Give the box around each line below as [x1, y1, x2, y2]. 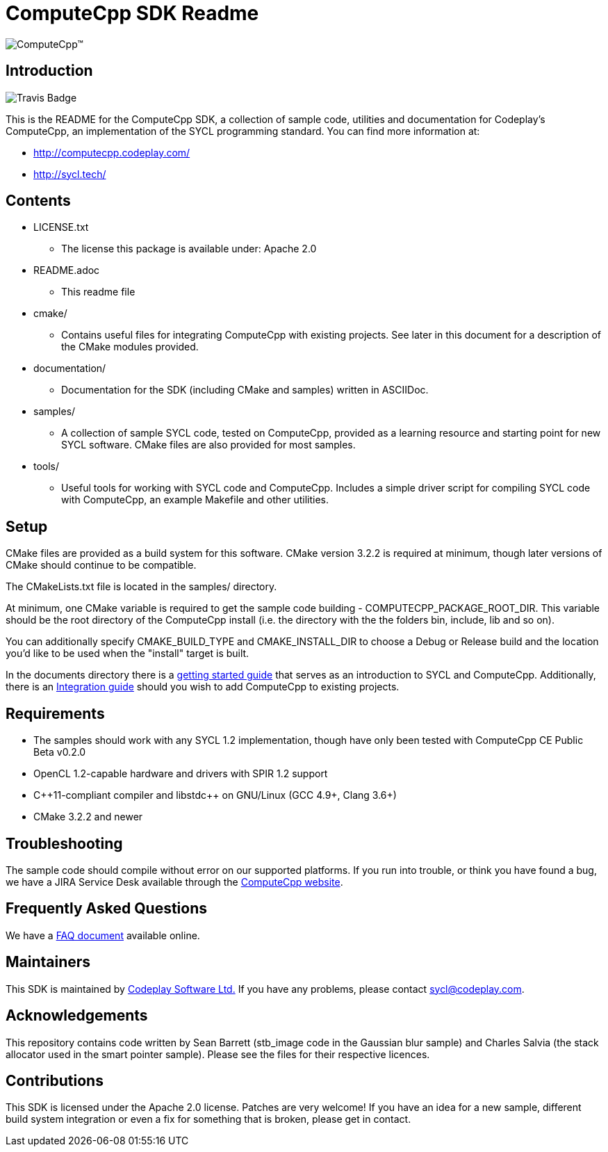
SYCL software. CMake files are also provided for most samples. [61, 439, 356, 451]
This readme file [61, 286, 135, 298]
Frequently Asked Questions [6, 900, 208, 918]
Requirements [6, 704, 105, 722]
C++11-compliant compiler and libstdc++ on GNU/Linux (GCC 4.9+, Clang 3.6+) [33, 789, 397, 802]
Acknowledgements [6, 1007, 148, 1025]
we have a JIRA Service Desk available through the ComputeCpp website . [6, 875, 343, 888]
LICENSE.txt [33, 221, 89, 234]
